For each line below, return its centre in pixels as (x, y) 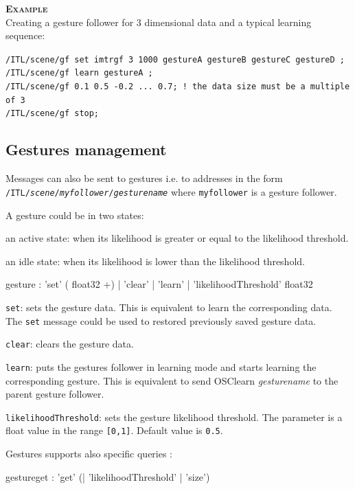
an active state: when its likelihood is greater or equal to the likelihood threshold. (177, 238)
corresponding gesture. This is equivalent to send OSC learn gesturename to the (172, 380)
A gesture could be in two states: (75, 215)
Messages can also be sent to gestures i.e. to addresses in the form (144, 178)
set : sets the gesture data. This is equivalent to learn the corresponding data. (169, 307)
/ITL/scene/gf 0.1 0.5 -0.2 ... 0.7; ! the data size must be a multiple (178, 87)
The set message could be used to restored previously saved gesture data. (161, 320)
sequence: (25, 35)
